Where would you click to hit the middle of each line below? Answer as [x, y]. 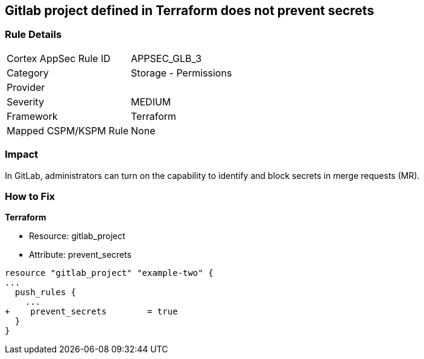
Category [28, 73]
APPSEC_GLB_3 [166, 58]
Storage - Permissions [182, 73]
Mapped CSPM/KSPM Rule [68, 130]
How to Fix [30, 196]
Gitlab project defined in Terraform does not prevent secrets [190, 11]
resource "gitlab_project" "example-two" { [109, 273]
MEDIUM [151, 101]
